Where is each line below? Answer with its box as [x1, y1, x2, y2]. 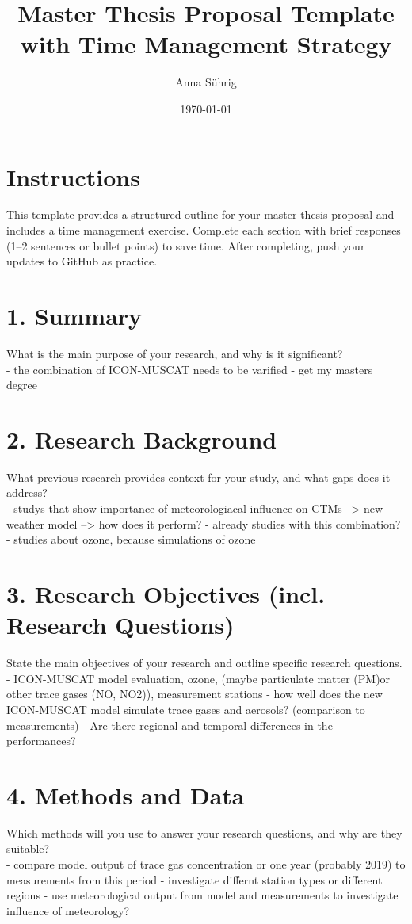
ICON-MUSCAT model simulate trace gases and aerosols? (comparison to [6, 701, 365, 717]
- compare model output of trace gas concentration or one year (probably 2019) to [6, 856, 406, 872]
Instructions [6, 160, 140, 193]
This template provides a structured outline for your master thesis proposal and [6, 206, 395, 223]
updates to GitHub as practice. [6, 253, 158, 269]
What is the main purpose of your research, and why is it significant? [6, 345, 343, 361]
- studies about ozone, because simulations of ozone [6, 531, 256, 548]
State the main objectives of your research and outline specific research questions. [6, 655, 402, 671]
